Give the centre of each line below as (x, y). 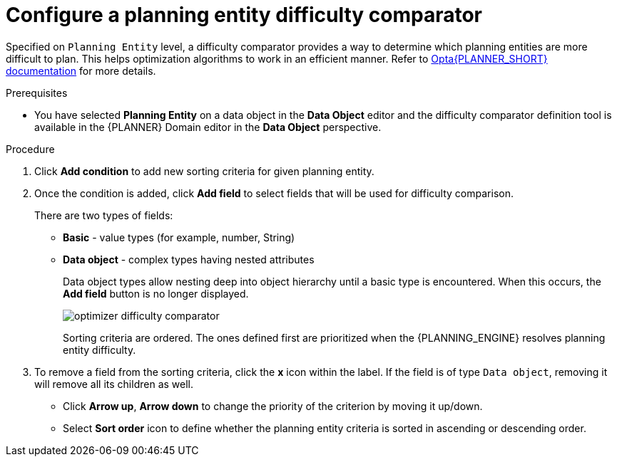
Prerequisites (37, 93)
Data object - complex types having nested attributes (189, 259)
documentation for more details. (81, 70)
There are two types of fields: (104, 215)
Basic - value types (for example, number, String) (179, 237)
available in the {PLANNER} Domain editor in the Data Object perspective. (208, 127)
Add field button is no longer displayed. (156, 293)
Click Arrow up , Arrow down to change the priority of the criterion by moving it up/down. (273, 406)
